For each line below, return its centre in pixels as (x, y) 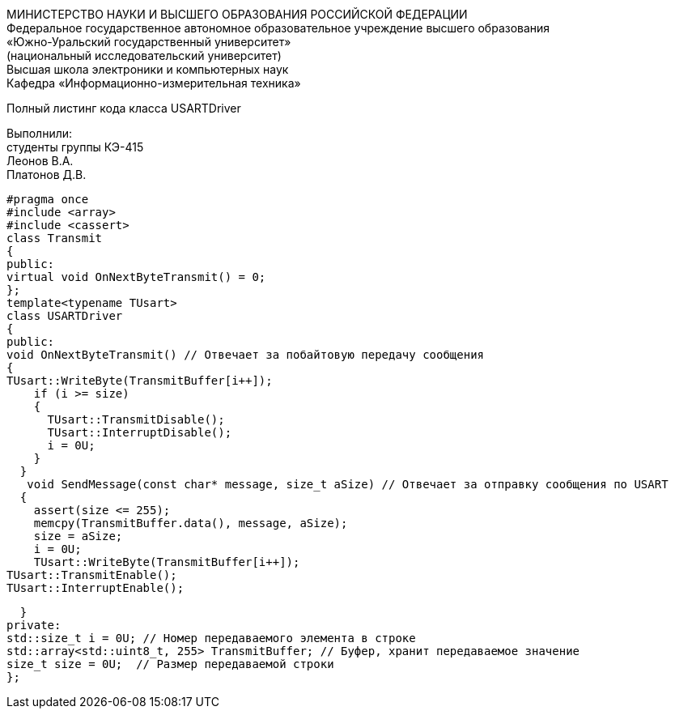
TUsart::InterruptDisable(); (140, 432)
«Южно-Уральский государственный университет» (149, 42)
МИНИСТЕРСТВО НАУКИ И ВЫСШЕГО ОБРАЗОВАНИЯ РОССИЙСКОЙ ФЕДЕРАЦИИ (237, 14)
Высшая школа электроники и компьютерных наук (148, 69)
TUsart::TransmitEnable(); (92, 575)
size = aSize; (78, 536)
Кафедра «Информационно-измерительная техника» (154, 83)
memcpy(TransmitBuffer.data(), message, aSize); (191, 523)
